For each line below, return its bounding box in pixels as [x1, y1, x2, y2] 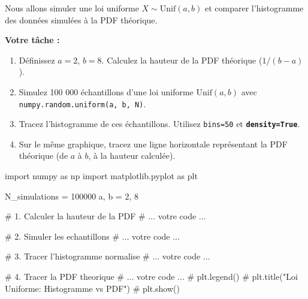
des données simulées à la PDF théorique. [5, 13, 158, 26]
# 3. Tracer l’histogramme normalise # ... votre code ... [5, 250, 210, 262]
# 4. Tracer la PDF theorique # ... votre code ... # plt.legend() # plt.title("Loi [5, 270, 298, 283]
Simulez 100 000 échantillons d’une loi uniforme [19, 85, 194, 98]
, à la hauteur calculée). [88, 149, 176, 162]
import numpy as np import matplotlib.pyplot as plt [5, 170, 198, 182]
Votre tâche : [5, 34, 60, 46]
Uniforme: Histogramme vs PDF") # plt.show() [5, 282, 180, 294]
